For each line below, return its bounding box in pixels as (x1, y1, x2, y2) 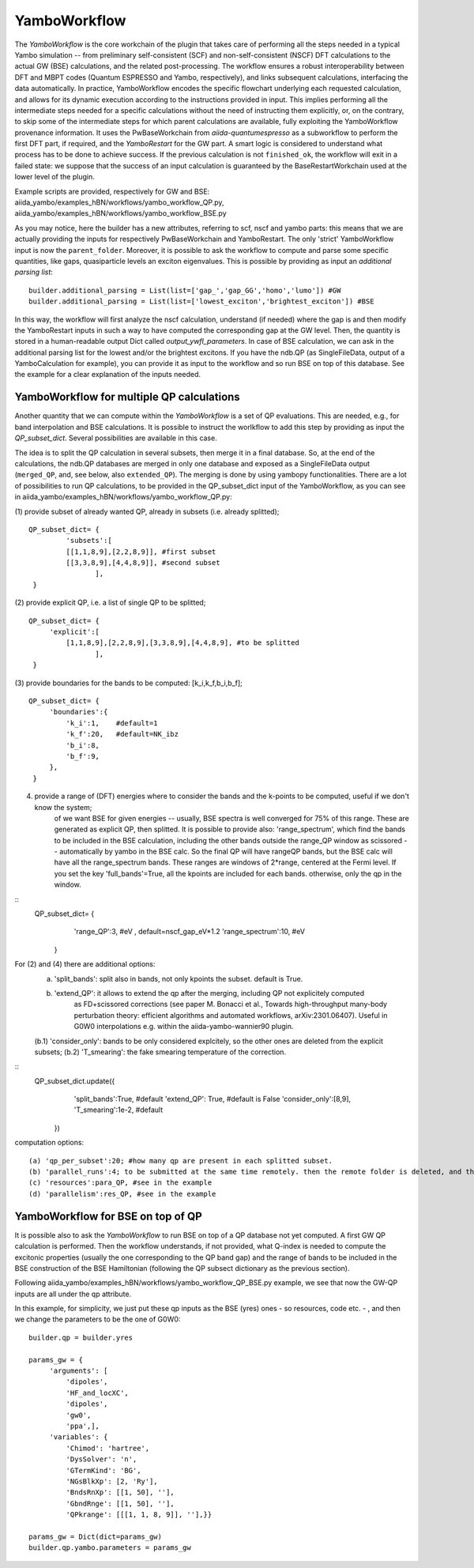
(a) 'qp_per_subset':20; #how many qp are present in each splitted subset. (28, 1156, 333, 1165)
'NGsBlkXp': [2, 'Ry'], (66, 1476, 158, 1486)
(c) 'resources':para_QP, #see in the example (28, 1178, 213, 1187)
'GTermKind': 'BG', (66, 1466, 141, 1475)
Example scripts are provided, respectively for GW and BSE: (14, 187, 210, 196)
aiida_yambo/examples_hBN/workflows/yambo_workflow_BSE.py (14, 209, 227, 218)
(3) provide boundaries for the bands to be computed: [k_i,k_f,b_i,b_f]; (14, 678, 243, 688)
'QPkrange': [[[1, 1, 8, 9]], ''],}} (66, 1510, 213, 1519)
